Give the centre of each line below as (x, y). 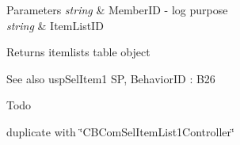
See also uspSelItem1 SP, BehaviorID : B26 (111, 78)
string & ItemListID (55, 25)
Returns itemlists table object (78, 52)
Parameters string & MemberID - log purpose (117, 10)
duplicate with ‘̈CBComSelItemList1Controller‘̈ (120, 131)
